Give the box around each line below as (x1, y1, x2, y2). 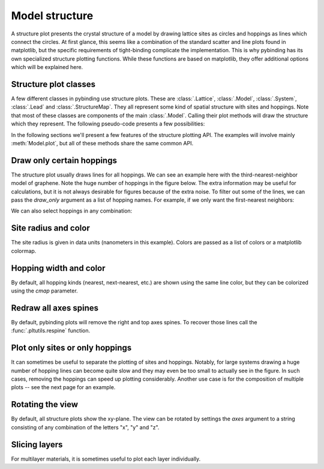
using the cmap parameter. (11, 287, 78, 294)
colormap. (11, 247, 37, 255)
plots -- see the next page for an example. (11, 384, 116, 391)
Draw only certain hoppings (11, 155, 117, 165)
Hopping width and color (11, 263, 106, 273)
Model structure (11, 9, 94, 22)
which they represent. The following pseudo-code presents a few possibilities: (11, 120, 205, 127)
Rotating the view (11, 399, 78, 410)
